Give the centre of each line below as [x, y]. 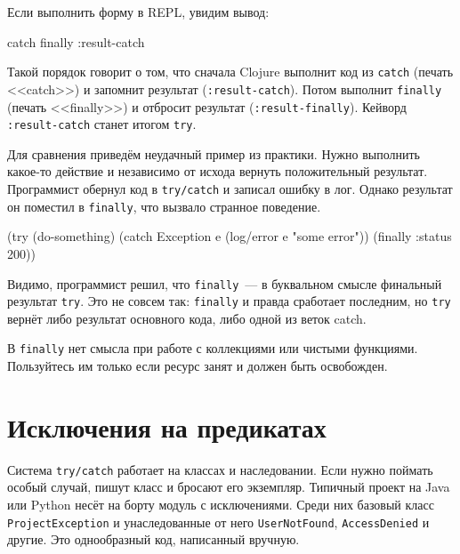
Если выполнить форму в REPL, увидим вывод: [138, 12]
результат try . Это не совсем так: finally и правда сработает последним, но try [229, 301]
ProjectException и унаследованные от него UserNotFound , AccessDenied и [218, 522]
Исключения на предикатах [167, 426]
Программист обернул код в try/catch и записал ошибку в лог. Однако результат [230, 189]
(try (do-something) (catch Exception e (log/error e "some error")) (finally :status [230, 236]
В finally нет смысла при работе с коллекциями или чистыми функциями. [213, 348]
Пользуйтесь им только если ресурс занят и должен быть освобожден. [198, 366]
